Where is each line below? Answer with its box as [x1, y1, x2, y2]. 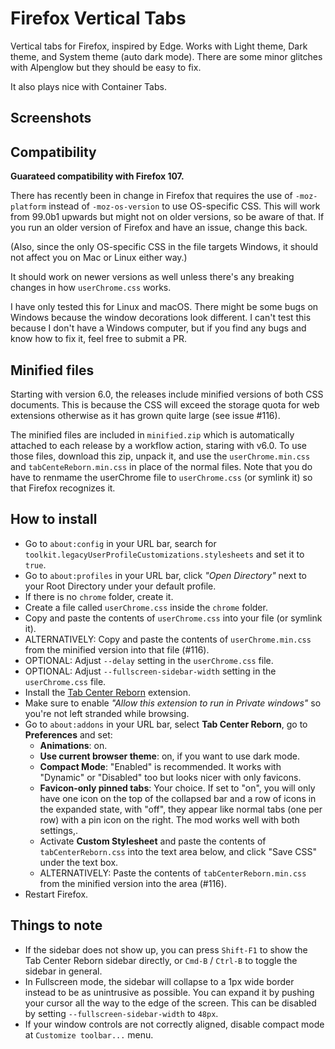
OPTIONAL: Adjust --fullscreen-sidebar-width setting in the [24, 665, 277, 677]
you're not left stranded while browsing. [24, 707, 190, 719]
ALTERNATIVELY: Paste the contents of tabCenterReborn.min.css [39, 867, 307, 879]
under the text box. [39, 856, 119, 868]
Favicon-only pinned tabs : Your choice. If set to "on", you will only [39, 782, 316, 794]
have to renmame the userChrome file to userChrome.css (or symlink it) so [10, 471, 313, 483]
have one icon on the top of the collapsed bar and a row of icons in [39, 792, 317, 804]
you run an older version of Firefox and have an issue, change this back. [10, 222, 308, 234]
